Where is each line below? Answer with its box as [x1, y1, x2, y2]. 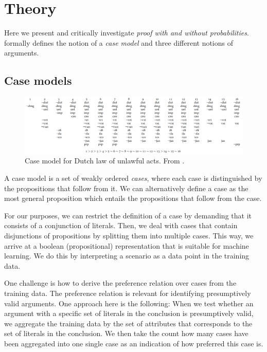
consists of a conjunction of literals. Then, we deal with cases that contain [4, 220, 238, 231]
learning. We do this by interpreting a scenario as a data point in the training [4, 250, 250, 261]
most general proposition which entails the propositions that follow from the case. [4, 193, 262, 203]
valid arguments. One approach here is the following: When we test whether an [4, 298, 254, 308]
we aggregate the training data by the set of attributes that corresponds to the [4, 318, 253, 328]
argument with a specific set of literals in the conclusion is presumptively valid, [4, 308, 254, 319]
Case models [4, 72, 72, 88]
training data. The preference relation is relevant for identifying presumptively [4, 287, 251, 298]
